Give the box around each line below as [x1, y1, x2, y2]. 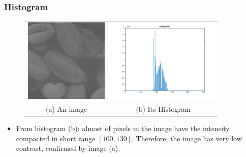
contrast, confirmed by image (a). [16, 143, 120, 153]
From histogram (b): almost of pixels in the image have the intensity [16, 123, 230, 134]
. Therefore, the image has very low [132, 133, 242, 143]
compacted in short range [16, 133, 96, 143]
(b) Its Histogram [136, 103, 191, 114]
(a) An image [45, 103, 87, 114]
